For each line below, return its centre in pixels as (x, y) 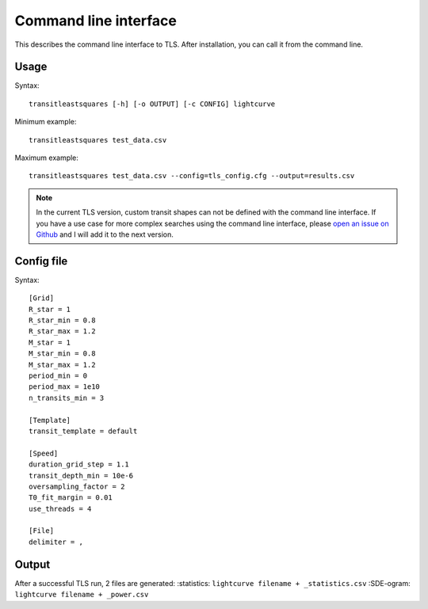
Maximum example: (47, 158)
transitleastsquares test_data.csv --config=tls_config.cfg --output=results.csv (192, 176)
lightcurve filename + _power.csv (82, 595)
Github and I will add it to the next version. (105, 234)
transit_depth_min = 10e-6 (81, 476)
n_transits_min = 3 (67, 398)
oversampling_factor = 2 (77, 486)
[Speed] (44, 453)
